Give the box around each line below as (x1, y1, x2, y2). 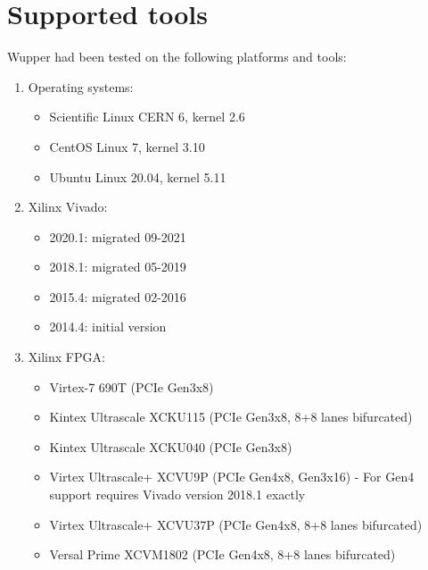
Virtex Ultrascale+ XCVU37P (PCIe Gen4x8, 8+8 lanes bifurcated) (49, 515, 423, 533)
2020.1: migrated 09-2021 (49, 227, 186, 246)
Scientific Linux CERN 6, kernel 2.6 (49, 107, 245, 126)
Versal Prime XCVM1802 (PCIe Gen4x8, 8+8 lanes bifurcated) (49, 545, 396, 564)
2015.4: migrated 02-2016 (49, 287, 186, 306)
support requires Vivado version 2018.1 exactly (49, 485, 306, 504)
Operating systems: (28, 77, 134, 96)
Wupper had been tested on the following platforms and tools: (7, 47, 347, 66)
